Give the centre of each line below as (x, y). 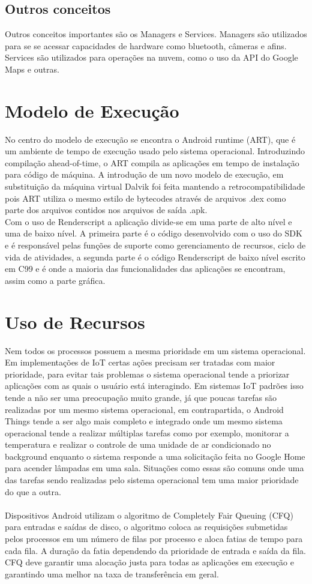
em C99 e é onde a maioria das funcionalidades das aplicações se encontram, (145, 269)
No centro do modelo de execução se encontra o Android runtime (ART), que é (150, 139)
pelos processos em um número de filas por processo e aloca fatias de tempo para (154, 539)
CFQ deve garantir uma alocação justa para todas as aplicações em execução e (149, 562)
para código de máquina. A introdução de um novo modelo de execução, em (144, 174)
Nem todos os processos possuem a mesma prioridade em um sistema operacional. (155, 350)
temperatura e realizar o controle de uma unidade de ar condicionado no (138, 444)
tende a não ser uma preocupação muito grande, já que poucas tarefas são (141, 397)
